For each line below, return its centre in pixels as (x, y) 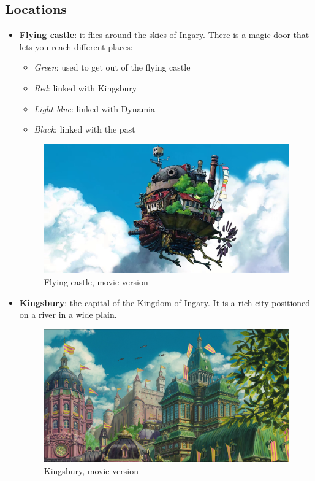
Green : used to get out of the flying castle (112, 67)
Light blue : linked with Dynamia (95, 108)
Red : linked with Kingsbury (85, 87)
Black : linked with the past (85, 129)
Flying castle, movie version (96, 282)
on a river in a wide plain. (68, 314)
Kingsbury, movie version (91, 470)
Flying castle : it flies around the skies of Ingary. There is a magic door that (164, 35)
